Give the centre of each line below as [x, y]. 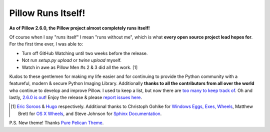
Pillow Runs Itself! [47, 13]
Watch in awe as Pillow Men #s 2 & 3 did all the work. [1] [80, 67]
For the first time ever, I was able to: [46, 44]
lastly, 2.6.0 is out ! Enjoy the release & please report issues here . [76, 97]
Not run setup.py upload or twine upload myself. [72, 60]
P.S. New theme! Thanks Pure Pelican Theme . [56, 123]
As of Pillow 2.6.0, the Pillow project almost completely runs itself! [79, 28]
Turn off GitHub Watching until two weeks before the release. [85, 53]
